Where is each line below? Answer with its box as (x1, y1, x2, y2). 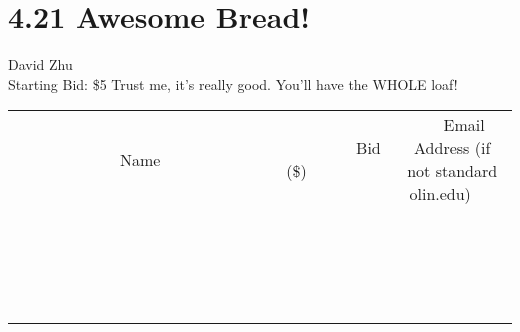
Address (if (414, 136, 491, 160)
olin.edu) (409, 182, 471, 206)
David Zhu (8, 54, 73, 75)
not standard (407, 159, 498, 183)
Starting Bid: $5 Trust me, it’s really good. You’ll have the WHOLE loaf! (8, 73, 458, 94)
